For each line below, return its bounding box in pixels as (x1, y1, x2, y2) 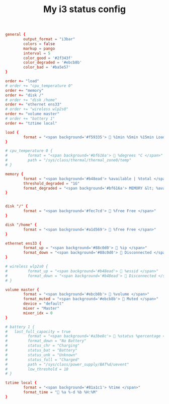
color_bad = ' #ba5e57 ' (23, 65, 71, 70)
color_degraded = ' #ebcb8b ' (23, 60, 82, 65)
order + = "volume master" (5, 111, 59, 117)
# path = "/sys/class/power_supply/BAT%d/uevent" (5, 362, 129, 367)
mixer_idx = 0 (23, 310, 53, 316)
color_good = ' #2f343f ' (23, 55, 73, 61)
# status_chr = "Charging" (5, 343, 80, 349)
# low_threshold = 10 (5, 367, 69, 372)
